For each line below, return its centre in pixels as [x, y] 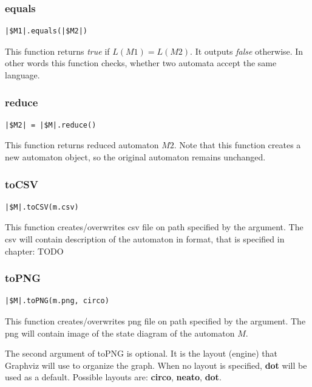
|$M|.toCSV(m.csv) [42, 207]
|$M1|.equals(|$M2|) [46, 31]
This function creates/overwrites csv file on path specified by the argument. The [154, 227]
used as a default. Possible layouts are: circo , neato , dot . [113, 377]
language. [22, 75]
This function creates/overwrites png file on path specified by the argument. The [155, 321]
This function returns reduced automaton [82, 145]
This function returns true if [57, 51]
